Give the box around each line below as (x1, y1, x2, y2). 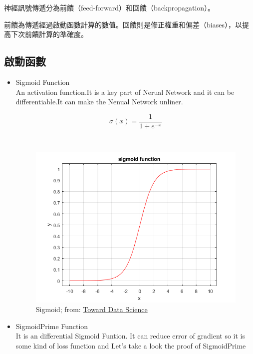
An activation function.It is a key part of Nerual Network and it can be (15, 86, 235, 97)
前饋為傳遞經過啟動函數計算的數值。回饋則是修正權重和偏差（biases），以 (4, 19, 242, 29)
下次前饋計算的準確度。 (10, 29, 88, 39)
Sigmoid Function (15, 76, 70, 87)
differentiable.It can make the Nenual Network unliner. (15, 96, 183, 107)
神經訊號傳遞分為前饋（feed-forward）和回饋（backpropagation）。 (4, 2, 215, 12)
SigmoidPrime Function (15, 321, 88, 331)
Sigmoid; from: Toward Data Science (35, 304, 148, 315)
